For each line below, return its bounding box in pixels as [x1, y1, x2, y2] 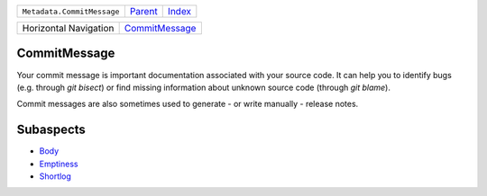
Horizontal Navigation [22, 22, 115, 34]
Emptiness [39, 158, 78, 169]
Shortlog [39, 171, 72, 182]
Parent [129, 5, 158, 17]
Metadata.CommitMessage [22, 6, 120, 16]
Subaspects [16, 122, 86, 138]
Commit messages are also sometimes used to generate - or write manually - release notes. [16, 99, 359, 110]
